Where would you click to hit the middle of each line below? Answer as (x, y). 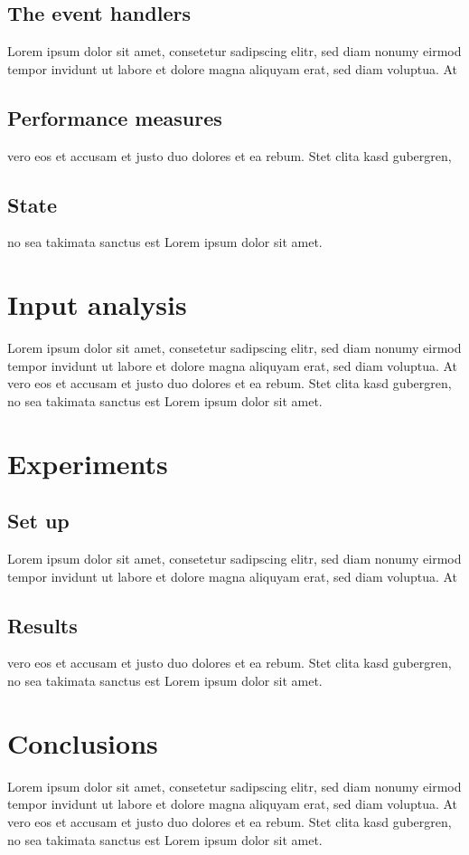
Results (42, 625)
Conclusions (83, 742)
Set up (38, 521)
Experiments (88, 463)
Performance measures (115, 117)
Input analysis (97, 304)
